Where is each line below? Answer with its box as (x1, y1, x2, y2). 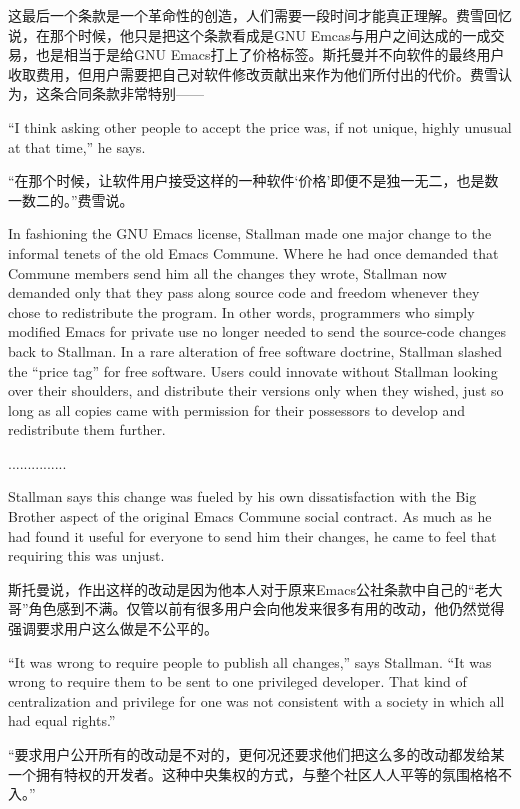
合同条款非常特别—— (63, 83, 204, 104)
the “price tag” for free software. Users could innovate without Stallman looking (8, 360, 498, 381)
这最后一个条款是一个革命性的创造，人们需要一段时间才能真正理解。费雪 (8, 5, 484, 25)
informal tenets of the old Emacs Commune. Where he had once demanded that (8, 242, 499, 263)
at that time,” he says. (8, 136, 146, 157)
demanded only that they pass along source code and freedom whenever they (8, 282, 480, 303)
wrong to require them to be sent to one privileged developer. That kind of (8, 671, 467, 692)
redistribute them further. (8, 419, 166, 440)
